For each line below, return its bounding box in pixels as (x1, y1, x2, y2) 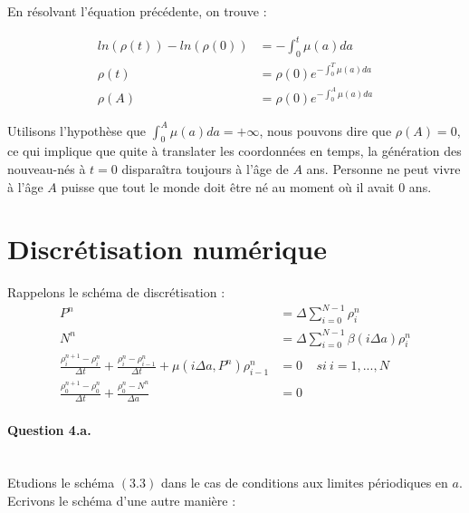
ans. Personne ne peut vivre (306, 159, 461, 178)
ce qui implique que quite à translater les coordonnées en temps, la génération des (7, 141, 462, 160)
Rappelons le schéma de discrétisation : (7, 283, 225, 302)
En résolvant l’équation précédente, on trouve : (7, 2, 267, 20)
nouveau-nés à (7, 159, 86, 178)
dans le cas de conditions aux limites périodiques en (160, 473, 448, 492)
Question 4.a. (7, 421, 91, 440)
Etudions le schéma (7, 473, 115, 492)
